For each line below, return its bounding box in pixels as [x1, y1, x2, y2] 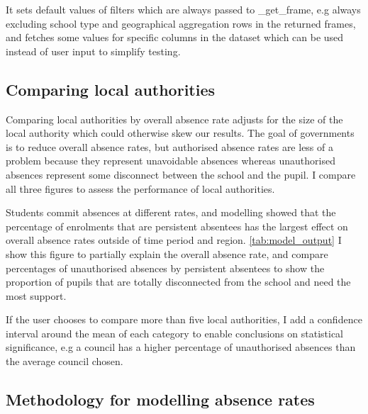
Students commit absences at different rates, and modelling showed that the [6, 205, 336, 220]
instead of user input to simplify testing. [6, 43, 181, 58]
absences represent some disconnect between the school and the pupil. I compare [6, 167, 356, 181]
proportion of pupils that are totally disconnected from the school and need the [6, 274, 351, 289]
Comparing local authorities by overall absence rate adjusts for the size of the [6, 111, 343, 126]
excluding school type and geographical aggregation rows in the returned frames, [6, 16, 356, 30]
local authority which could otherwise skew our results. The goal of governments [6, 125, 355, 140]
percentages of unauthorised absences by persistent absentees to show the [6, 260, 325, 275]
